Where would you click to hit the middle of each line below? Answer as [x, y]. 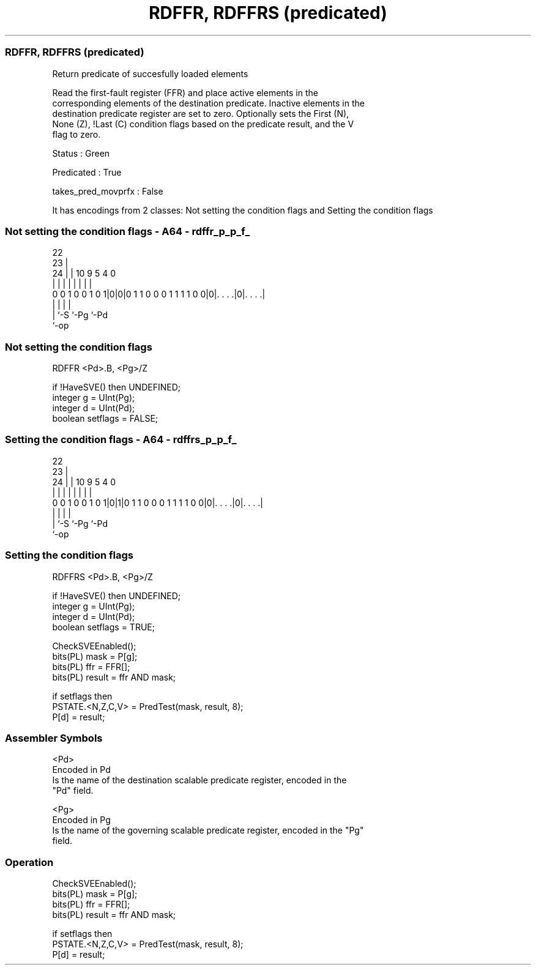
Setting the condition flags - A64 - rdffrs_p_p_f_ [121, 440]
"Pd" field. [73, 791]
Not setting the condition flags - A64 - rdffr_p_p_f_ [128, 231]
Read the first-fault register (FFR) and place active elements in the [185, 92]
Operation [29, 862]
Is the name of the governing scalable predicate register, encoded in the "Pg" [208, 830]
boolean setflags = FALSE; [105, 418]
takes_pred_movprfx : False [108, 191]
